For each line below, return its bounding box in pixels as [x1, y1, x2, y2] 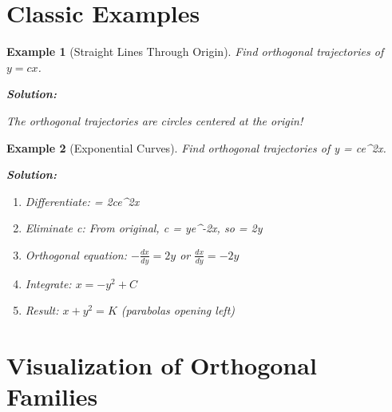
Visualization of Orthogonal [6, 349, 317, 382]
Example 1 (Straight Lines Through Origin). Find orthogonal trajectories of [6, 43, 384, 60]
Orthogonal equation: [25, 246, 128, 263]
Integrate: [25, 275, 72, 291]
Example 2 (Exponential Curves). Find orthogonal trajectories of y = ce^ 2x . [6, 139, 386, 156]
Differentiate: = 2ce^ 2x [25, 192, 140, 209]
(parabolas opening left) [121, 302, 236, 319]
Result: [25, 302, 59, 319]
